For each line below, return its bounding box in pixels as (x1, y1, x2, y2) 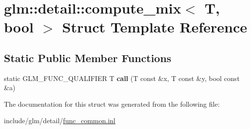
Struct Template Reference (62, 17, 247, 37)
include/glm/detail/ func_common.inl (4, 115, 116, 125)
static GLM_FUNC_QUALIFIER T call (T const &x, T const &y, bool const (4, 73, 240, 83)
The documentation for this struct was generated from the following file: (4, 98, 220, 109)
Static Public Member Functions (4, 50, 172, 65)
